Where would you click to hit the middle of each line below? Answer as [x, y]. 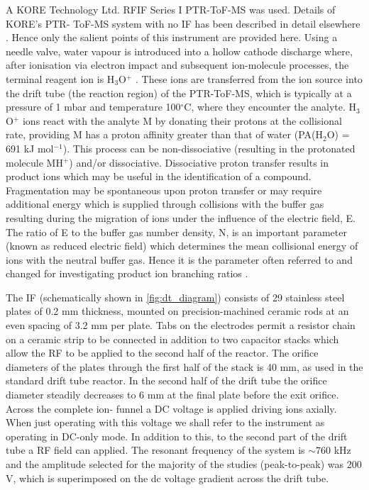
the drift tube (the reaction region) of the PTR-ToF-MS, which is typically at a [179, 93]
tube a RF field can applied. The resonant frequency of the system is [155, 450]
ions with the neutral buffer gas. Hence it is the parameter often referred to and [179, 259]
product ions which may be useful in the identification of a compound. [159, 176]
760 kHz [334, 450]
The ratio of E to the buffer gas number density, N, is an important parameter [176, 232]
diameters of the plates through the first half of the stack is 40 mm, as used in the [184, 366]
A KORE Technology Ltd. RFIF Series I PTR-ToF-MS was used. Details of [171, 9]
